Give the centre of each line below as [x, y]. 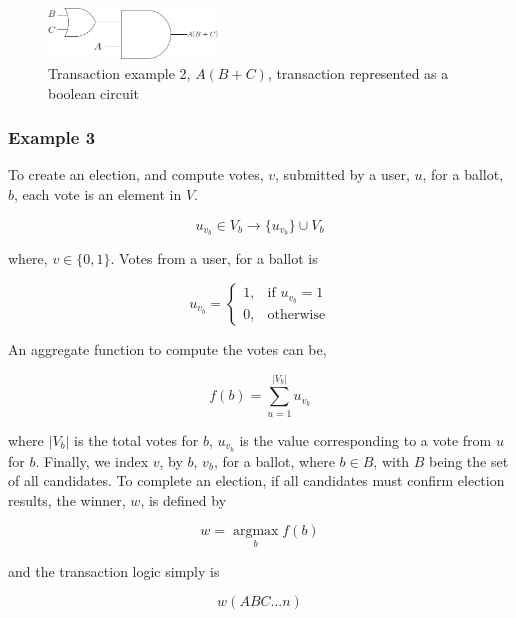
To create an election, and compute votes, [136, 174]
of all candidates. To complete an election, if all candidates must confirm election [256, 480]
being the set [469, 460]
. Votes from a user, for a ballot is [214, 258]
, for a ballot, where [274, 460]
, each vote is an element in [98, 193]
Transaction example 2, [119, 72]
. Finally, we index [92, 460]
